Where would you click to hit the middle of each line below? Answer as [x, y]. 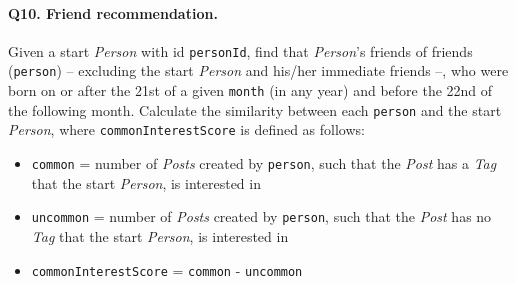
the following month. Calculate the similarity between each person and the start [255, 109]
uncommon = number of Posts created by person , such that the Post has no [261, 216]
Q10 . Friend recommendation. [113, 12]
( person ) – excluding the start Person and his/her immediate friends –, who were [258, 70]
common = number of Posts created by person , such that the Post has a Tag [264, 163]
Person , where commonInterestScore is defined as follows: [186, 129]
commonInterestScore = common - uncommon [167, 269]
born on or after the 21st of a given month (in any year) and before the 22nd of [250, 90]
